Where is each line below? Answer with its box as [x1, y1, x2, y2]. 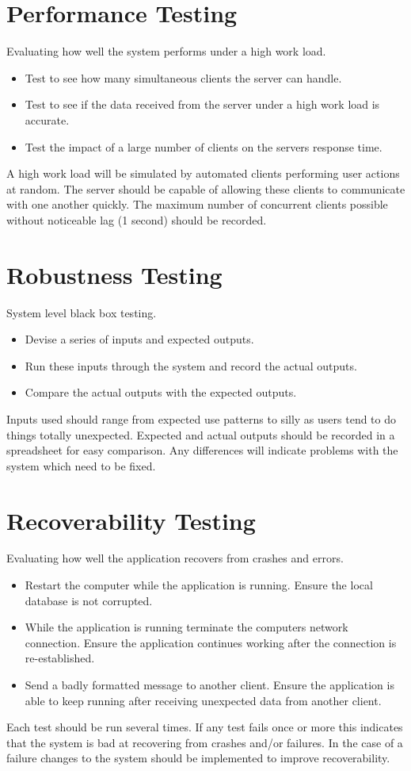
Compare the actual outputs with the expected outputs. [25, 384, 297, 401]
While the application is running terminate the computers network [25, 619, 348, 635]
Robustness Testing [6, 258, 223, 290]
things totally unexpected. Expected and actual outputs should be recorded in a [6, 426, 395, 443]
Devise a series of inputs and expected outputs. [25, 331, 254, 347]
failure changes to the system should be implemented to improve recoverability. [6, 750, 390, 766]
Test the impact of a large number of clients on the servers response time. [25, 138, 382, 155]
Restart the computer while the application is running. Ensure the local [25, 577, 373, 593]
